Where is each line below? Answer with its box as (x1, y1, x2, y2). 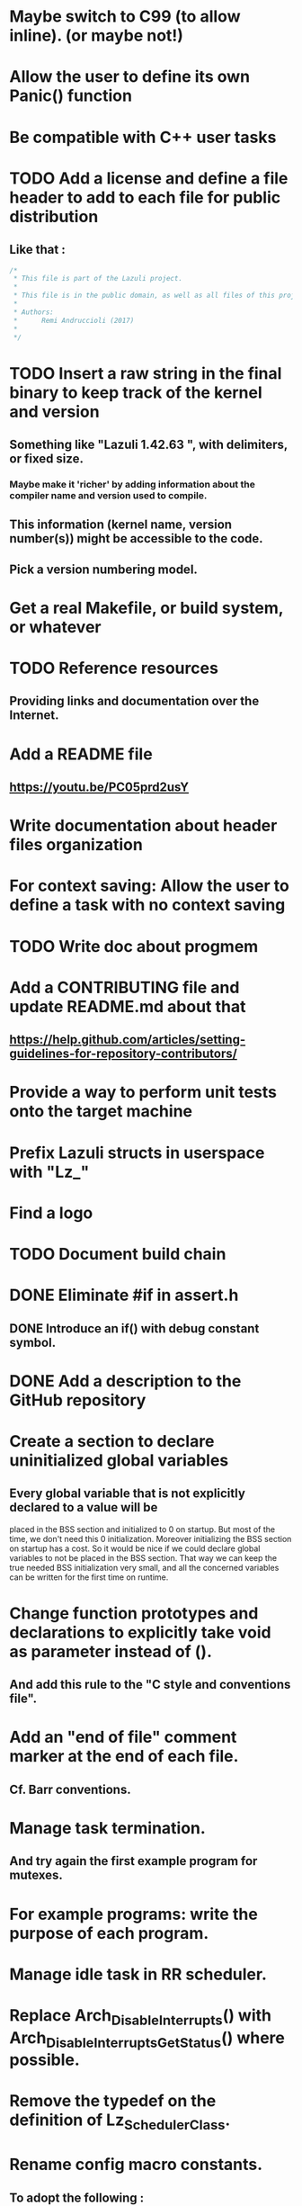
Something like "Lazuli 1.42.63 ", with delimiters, (9, 437, 288, 453)
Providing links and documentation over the (9, 694, 260, 709)
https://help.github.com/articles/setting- (9, 1032, 246, 1047)
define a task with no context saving (9, 895, 286, 915)
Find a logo (9, 1203, 93, 1223)
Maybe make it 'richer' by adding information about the (9, 478, 256, 490)
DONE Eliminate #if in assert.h (9, 1285, 239, 1305)
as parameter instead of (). (9, 1641, 213, 1662)
